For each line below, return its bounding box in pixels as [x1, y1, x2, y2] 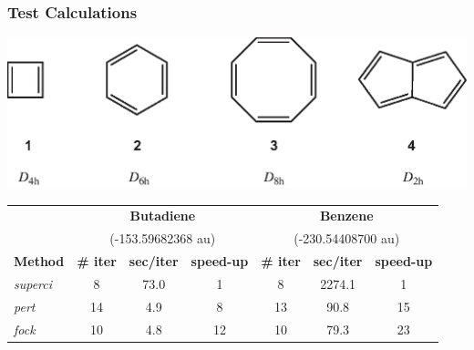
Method [14, 252, 65, 271]
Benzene [319, 206, 374, 225]
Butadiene [129, 206, 196, 225]
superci [14, 273, 53, 293]
